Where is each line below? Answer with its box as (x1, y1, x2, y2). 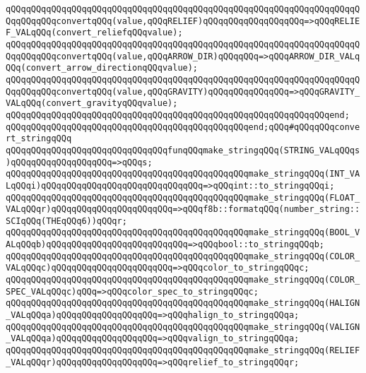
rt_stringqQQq (6, 134, 72, 144)
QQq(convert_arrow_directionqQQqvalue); (6, 63, 199, 73)
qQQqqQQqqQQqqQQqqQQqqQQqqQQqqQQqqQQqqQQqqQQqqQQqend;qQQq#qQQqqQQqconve (6, 122, 360, 132)
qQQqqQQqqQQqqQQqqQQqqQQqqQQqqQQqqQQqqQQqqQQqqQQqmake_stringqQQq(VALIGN (6, 321, 360, 332)
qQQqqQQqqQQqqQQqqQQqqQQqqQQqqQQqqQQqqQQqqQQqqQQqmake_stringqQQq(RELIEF (6, 345, 360, 356)
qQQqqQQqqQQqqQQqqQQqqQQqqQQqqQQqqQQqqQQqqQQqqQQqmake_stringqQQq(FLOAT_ (6, 192, 360, 203)
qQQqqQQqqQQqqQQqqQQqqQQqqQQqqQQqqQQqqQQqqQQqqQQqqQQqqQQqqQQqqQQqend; (6, 109, 350, 120)
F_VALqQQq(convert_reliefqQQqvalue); (6, 28, 183, 38)
